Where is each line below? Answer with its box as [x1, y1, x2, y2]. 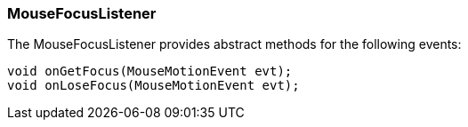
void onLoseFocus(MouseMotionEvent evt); [7, 78, 300, 93]
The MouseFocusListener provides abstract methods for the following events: [7, 36, 462, 52]
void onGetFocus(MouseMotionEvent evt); [7, 64, 293, 79]
